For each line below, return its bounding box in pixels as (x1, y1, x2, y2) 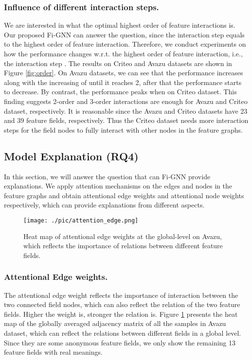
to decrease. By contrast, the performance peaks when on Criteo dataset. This (4, 86, 237, 97)
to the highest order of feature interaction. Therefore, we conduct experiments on (4, 39, 246, 49)
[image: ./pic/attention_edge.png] (23, 217, 139, 224)
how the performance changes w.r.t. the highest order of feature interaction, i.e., (4, 49, 243, 58)
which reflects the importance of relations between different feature (23, 240, 223, 251)
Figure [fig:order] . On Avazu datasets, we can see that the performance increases (4, 68, 243, 78)
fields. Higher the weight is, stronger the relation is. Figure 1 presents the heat (4, 309, 238, 319)
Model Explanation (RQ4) (4, 148, 139, 163)
